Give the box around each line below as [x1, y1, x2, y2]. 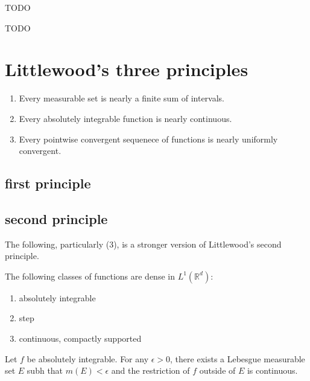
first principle [5, 174, 91, 193]
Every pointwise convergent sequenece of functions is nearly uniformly [19, 132, 278, 145]
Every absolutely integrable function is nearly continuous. [19, 112, 232, 124]
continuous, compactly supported [19, 332, 142, 345]
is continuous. [247, 364, 298, 377]
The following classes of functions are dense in [5, 269, 175, 282]
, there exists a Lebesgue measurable [170, 352, 305, 365]
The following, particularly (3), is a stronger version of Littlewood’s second [5, 237, 282, 250]
